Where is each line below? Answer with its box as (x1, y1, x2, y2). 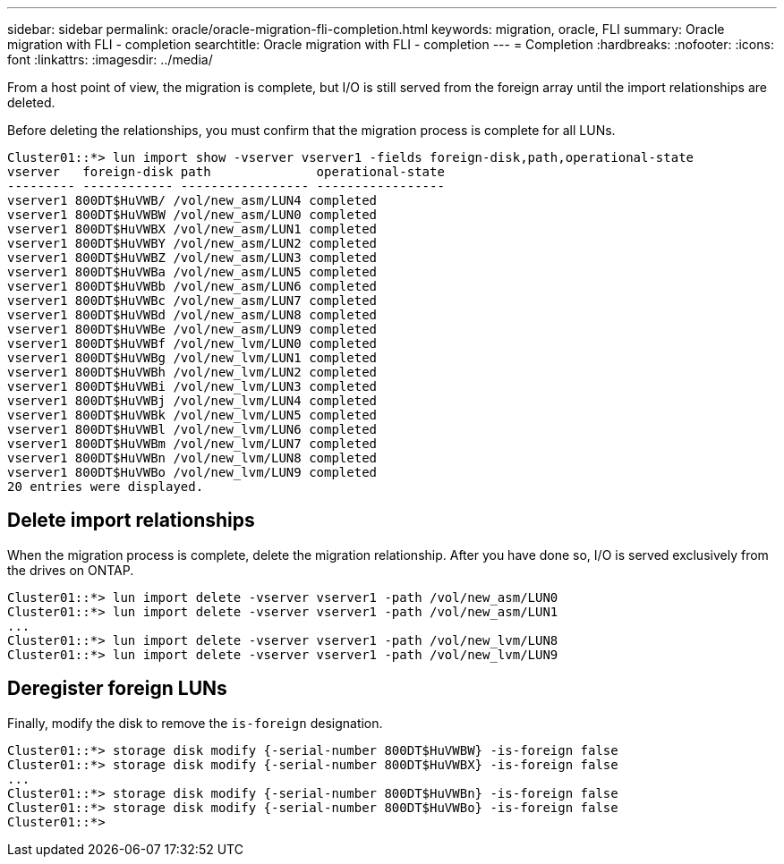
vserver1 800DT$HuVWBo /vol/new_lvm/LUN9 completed (7, 465, 378, 479)
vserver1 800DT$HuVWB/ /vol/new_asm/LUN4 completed (7, 193, 378, 208)
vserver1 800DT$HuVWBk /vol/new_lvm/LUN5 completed (7, 408, 378, 422)
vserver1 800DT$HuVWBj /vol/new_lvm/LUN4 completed (7, 394, 378, 408)
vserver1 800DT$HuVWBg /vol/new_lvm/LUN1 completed (7, 351, 378, 365)
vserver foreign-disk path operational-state (7, 165, 445, 179)
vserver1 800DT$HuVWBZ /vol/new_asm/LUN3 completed (7, 250, 378, 265)
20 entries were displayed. (7, 479, 204, 494)
